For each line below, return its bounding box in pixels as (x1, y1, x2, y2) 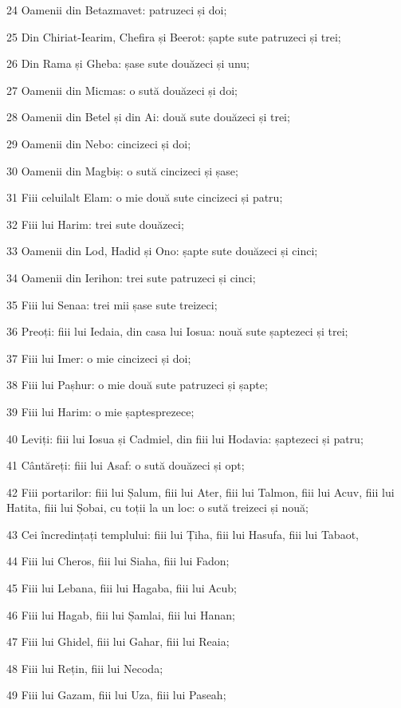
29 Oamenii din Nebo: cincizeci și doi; (6, 135, 191, 151)
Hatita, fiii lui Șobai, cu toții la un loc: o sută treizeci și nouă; (6, 499, 309, 516)
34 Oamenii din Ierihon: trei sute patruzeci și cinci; (6, 269, 256, 285)
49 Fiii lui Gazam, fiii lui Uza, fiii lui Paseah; (6, 686, 226, 703)
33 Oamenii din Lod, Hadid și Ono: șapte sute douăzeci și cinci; (6, 242, 318, 259)
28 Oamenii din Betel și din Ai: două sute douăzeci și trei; (6, 108, 290, 125)
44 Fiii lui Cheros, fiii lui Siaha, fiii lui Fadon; (6, 553, 230, 569)
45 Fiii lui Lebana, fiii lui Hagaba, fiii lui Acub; (6, 580, 238, 596)
